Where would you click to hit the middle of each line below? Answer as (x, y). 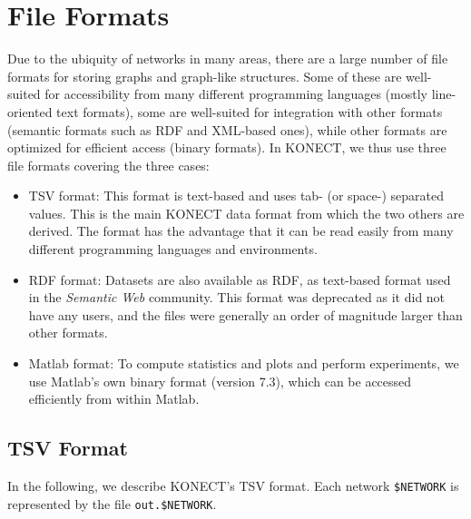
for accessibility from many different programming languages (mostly (236, 94)
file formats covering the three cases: (108, 165)
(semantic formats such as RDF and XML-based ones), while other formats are (227, 129)
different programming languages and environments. (173, 249)
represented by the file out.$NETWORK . (112, 503)
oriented (30, 111)
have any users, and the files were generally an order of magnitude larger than (245, 314)
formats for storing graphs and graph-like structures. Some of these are (205, 76)
